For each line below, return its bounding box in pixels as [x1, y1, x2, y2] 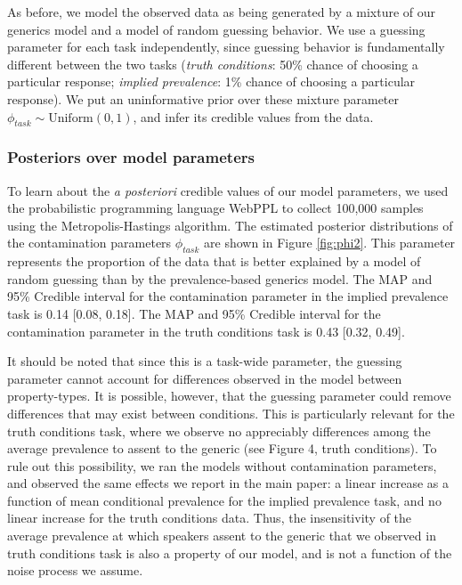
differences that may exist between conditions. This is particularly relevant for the [7, 403, 455, 422]
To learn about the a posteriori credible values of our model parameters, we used [7, 181, 449, 199]
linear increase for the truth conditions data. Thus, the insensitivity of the [7, 508, 412, 527]
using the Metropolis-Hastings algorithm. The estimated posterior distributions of [7, 215, 453, 234]
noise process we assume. [7, 561, 143, 580]
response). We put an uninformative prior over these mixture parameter [7, 89, 400, 108]
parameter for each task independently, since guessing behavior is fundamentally [7, 37, 445, 56]
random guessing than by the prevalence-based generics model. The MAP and [7, 269, 433, 288]
